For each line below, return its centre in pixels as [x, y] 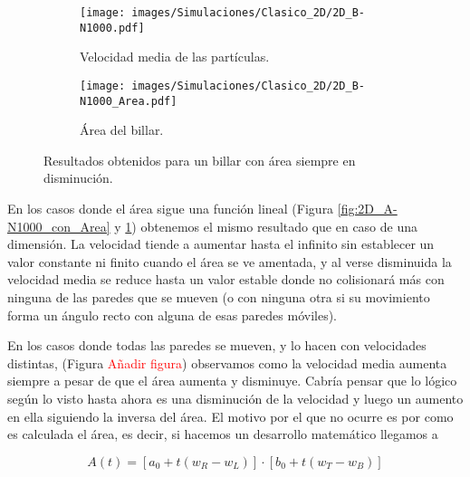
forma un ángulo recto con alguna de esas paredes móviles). [173, 315]
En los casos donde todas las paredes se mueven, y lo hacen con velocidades [217, 345]
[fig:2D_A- [367, 208]
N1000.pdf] [112, 28]
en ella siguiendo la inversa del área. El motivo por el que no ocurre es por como [230, 416]
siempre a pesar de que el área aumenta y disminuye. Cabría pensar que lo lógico [232, 381]
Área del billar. [122, 130]
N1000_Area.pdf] [129, 101]
